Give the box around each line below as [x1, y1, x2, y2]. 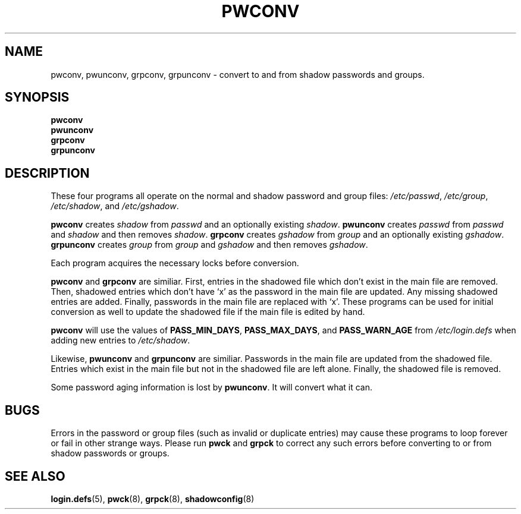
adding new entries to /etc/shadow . [51, 335, 190, 346]
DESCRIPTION [5, 165, 90, 181]
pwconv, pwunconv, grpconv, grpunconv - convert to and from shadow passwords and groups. [51, 69, 425, 80]
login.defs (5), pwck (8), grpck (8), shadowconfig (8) [51, 493, 255, 504]
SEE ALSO [5, 468, 65, 484]
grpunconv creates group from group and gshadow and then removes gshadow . [51, 239, 368, 250]
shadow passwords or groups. [51, 448, 170, 459]
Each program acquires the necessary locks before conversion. [51, 258, 299, 269]
